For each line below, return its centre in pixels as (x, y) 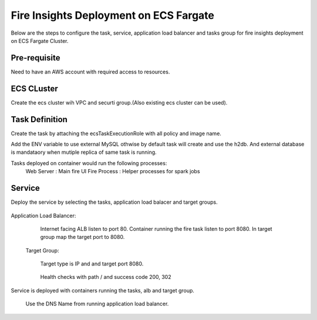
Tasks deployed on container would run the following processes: (89, 163)
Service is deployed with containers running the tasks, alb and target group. (103, 290)
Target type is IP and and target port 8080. (92, 264)
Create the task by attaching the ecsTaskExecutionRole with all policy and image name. (116, 133)
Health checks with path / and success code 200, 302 (106, 277)
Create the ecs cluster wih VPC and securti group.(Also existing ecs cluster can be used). (119, 102)
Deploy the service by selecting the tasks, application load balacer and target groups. (114, 202)
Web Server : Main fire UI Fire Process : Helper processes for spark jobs (113, 171)
